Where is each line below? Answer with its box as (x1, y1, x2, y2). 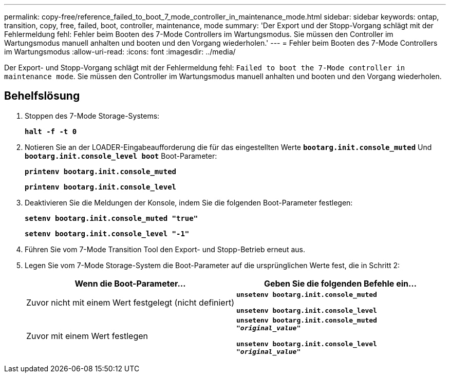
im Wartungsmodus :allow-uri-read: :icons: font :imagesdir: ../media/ (4, 47, 236, 56)
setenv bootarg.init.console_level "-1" (25, 229, 190, 238)
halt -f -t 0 (25, 127, 77, 136)
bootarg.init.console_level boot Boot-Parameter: (25, 151, 217, 160)
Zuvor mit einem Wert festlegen (26, 330, 148, 341)
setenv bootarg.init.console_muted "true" (25, 214, 198, 222)
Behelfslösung (4, 89, 80, 103)
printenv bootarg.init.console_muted (25, 167, 177, 176)
